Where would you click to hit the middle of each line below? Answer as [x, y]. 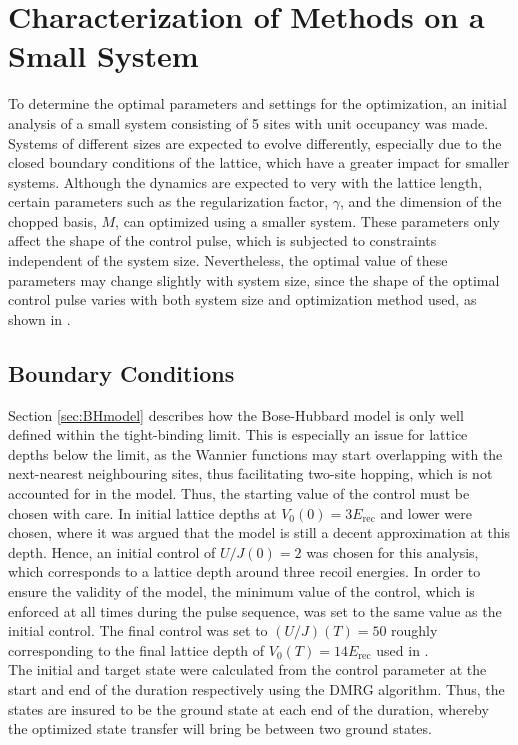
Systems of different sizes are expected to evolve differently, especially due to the [255, 142]
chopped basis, [52, 220]
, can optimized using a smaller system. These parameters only [307, 220]
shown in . [39, 318]
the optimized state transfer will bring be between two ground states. [220, 728]
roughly [414, 630]
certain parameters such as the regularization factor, [168, 201]
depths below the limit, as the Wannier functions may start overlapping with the [255, 453]
